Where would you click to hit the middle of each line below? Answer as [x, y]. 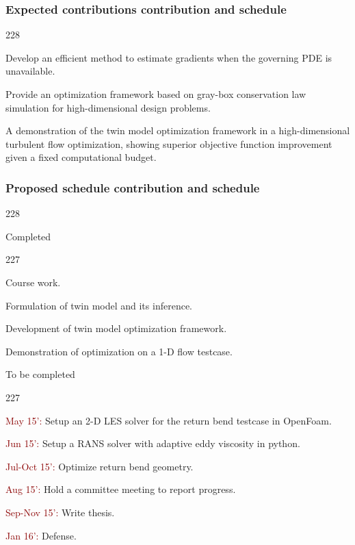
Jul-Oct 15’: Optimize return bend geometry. [100, 466]
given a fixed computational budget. [81, 157]
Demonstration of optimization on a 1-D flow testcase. [119, 351]
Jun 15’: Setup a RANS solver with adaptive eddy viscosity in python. [153, 443]
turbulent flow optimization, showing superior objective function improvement [169, 143]
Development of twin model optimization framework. [116, 328]
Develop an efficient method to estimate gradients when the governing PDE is [169, 57]
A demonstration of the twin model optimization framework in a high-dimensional [178, 130]
